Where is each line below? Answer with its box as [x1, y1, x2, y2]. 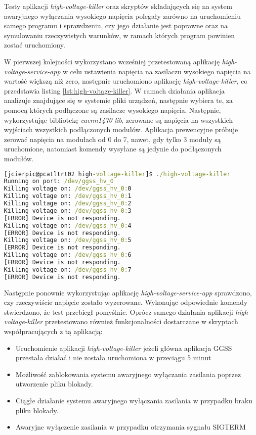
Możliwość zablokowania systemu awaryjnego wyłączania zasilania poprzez [15, 369, 241, 379]
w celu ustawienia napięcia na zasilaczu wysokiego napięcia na [62, 66, 251, 76]
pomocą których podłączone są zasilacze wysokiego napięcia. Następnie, [4, 104, 221, 115]
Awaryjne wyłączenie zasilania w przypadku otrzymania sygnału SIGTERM [15, 422, 246, 432]
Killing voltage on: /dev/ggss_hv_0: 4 [4, 222, 131, 229]
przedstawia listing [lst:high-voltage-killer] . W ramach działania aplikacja [4, 85, 225, 96]
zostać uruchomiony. [4, 40, 65, 50]
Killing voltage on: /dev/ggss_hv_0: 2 [4, 200, 131, 207]
